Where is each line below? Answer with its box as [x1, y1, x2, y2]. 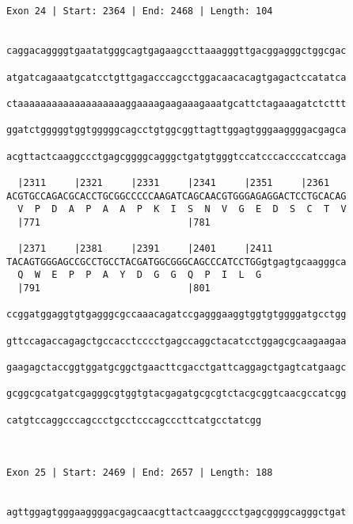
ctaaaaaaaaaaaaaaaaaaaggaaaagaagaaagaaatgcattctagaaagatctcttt [6, 97, 347, 109]
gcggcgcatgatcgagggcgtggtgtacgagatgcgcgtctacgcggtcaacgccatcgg [6, 388, 347, 400]
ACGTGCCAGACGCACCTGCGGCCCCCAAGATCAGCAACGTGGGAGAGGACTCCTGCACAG [6, 190, 347, 202]
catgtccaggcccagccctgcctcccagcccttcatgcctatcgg [6, 414, 262, 426]
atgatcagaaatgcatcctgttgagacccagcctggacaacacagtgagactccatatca [6, 71, 347, 83]
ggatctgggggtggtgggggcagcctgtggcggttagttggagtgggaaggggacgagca [6, 124, 347, 136]
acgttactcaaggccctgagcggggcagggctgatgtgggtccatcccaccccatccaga [6, 150, 347, 162]
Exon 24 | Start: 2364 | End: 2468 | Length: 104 [6, 6, 273, 17]
